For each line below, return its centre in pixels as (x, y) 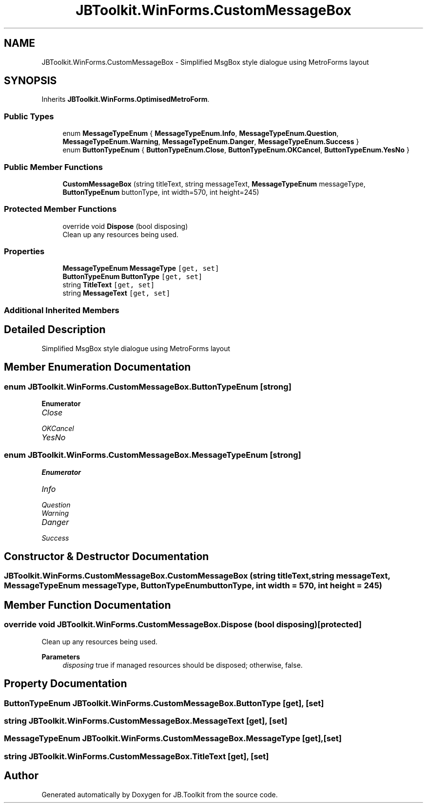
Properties (24, 252)
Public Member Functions (53, 167)
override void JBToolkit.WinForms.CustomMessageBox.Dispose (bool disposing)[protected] (183, 625)
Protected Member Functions (60, 209)
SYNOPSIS (30, 81)
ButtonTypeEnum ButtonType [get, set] (133, 277)
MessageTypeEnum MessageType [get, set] (141, 268)
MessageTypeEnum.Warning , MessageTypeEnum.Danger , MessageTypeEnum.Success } (211, 142)
